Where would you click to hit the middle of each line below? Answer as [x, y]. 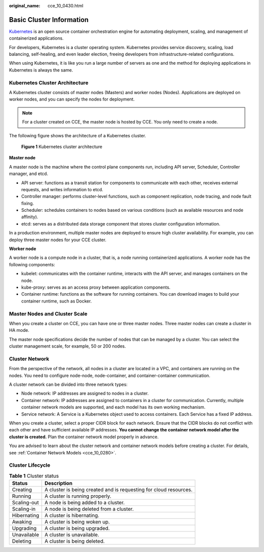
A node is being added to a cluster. [85, 502]
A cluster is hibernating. [72, 516]
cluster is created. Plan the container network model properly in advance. [84, 437]
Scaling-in [24, 509]
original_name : [25, 6]
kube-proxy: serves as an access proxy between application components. [96, 287]
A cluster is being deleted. [75, 541]
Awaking [22, 522]
